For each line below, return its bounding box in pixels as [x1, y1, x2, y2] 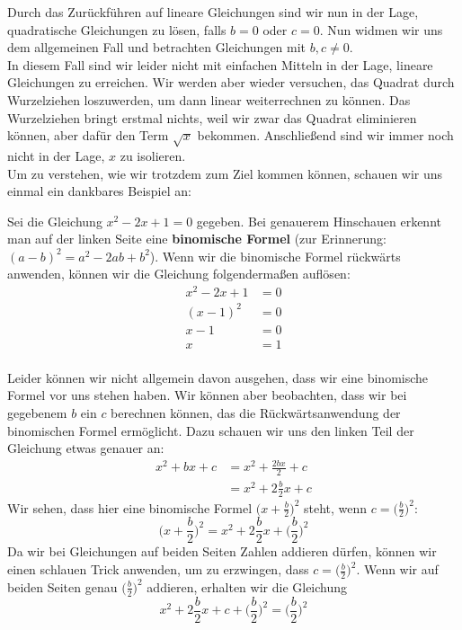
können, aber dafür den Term [7, 126, 169, 145]
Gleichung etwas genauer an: [7, 439, 164, 457]
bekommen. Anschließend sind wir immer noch [197, 126, 454, 145]
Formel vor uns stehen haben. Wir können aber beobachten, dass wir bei [7, 386, 407, 404]
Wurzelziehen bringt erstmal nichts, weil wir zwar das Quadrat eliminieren [7, 108, 417, 127]
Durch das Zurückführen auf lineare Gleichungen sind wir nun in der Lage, [7, 3, 419, 21]
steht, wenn [304, 498, 368, 517]
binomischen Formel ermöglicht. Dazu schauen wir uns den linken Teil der [7, 421, 414, 439]
